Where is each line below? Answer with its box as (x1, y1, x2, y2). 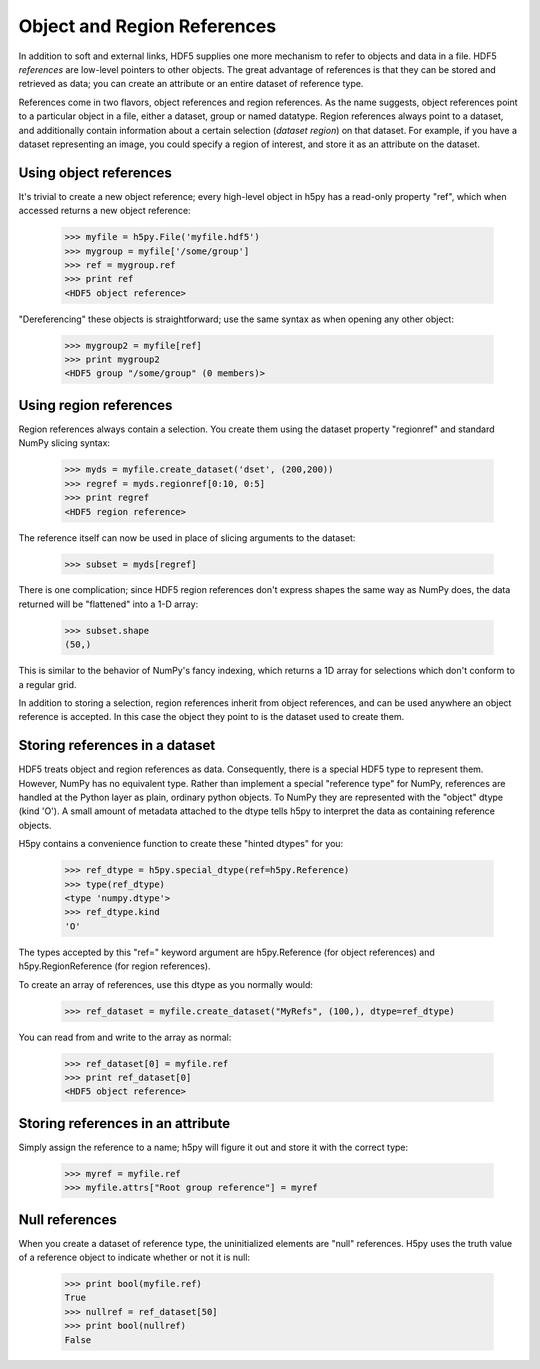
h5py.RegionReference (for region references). (18, 960, 211, 972)
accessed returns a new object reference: (18, 205, 191, 217)
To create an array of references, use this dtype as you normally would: (18, 978, 314, 990)
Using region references (18, 396, 173, 414)
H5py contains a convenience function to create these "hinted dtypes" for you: (18, 838, 344, 850)
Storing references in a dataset (18, 737, 216, 754)
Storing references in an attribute (18, 1115, 230, 1132)
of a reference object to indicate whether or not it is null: (18, 1251, 250, 1264)
